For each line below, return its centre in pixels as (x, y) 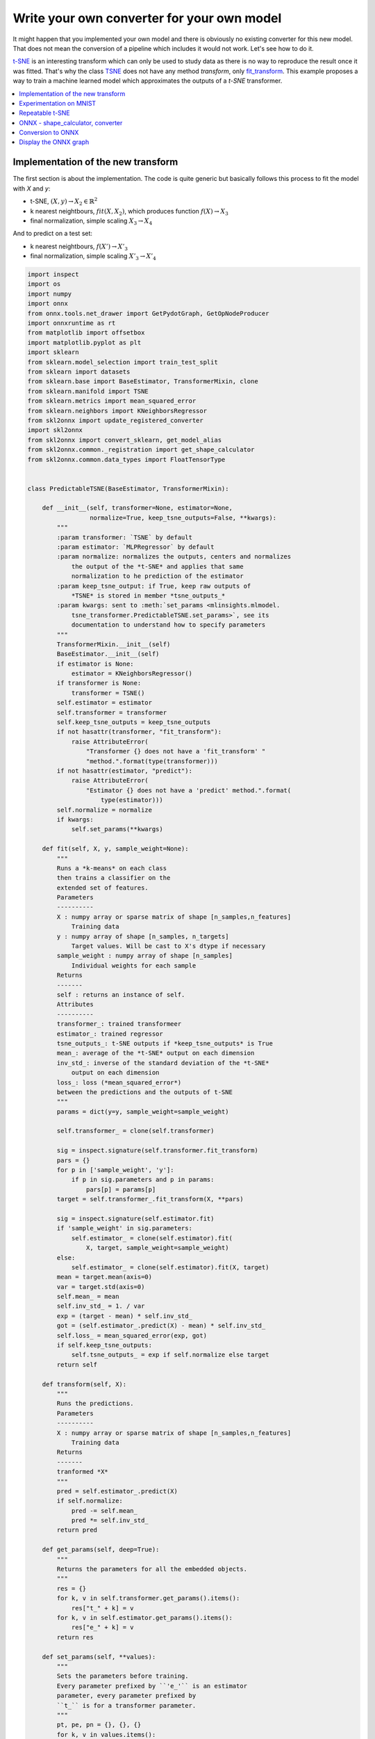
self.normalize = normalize (105, 810)
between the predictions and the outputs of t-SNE (144, 1092)
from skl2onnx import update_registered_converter (116, 420)
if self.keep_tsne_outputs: (105, 1345)
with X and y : (32, 189)
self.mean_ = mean (88, 1297)
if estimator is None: (95, 664)
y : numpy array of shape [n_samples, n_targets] (143, 936)
